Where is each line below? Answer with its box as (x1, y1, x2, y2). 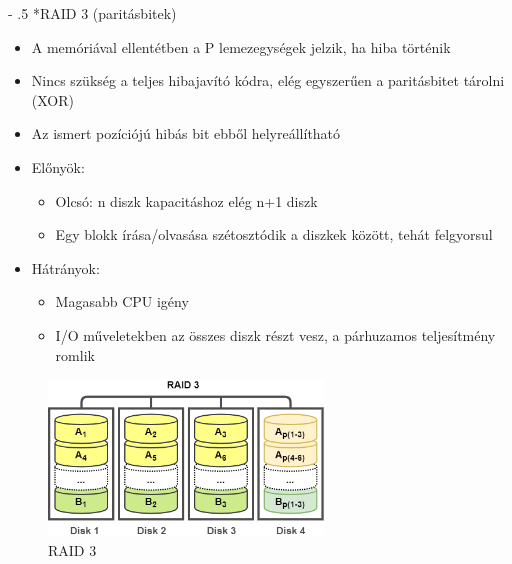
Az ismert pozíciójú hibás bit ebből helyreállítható (31, 123, 341, 144)
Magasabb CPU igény (55, 291, 189, 312)
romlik (55, 344, 95, 365)
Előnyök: (31, 156, 85, 177)
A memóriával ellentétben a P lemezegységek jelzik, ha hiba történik (31, 36, 451, 57)
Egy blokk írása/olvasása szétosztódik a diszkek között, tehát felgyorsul (55, 224, 493, 245)
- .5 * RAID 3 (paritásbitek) (8, 3, 177, 23)
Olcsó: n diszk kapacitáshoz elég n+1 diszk (55, 190, 318, 211)
